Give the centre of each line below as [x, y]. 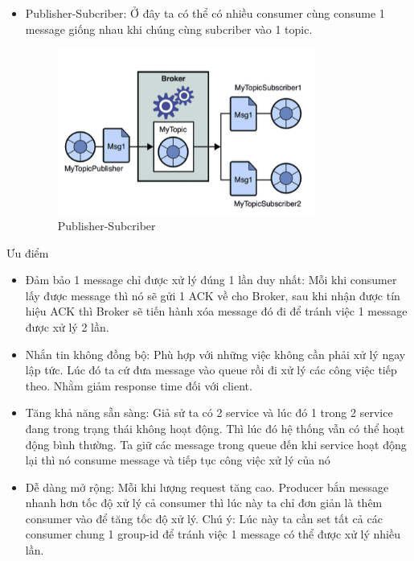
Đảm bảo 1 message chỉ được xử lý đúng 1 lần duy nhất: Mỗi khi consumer [211, 280]
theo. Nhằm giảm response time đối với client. [139, 385]
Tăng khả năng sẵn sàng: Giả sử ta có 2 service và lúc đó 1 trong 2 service [209, 412]
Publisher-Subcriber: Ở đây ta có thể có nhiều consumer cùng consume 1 [205, 13]
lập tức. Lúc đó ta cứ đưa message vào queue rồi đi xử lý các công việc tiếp [211, 370]
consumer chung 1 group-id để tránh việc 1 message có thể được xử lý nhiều [213, 534]
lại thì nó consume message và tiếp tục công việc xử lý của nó [178, 460]
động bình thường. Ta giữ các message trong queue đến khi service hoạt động [216, 444]
